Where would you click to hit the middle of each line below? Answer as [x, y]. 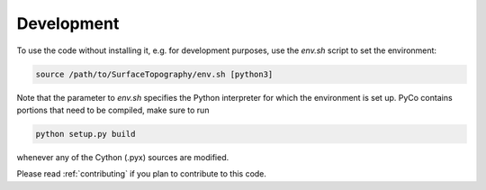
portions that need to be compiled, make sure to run [113, 110]
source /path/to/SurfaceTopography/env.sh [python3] [154, 74]
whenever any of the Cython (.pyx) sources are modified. [123, 157]
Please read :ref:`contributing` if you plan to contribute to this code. [142, 174]
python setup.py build [85, 134]
